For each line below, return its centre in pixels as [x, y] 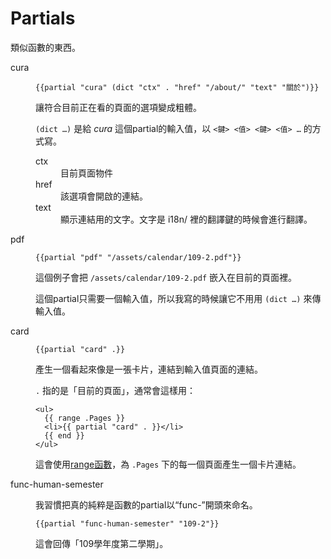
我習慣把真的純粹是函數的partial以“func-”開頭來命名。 [146, 504]
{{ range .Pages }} [85, 418]
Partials [43, 18]
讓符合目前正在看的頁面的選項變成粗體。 [118, 107]
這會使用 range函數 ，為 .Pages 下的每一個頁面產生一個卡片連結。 [168, 464]
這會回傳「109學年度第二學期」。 [102, 543]
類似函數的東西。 [45, 47]
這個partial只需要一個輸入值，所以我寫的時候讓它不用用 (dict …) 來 [174, 298]
